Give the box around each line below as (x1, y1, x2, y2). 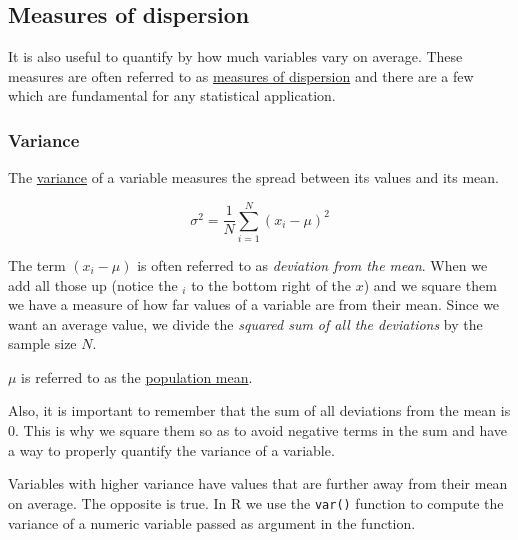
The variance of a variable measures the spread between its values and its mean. (8, 167, 499, 188)
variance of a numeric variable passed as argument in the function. (8, 512, 416, 533)
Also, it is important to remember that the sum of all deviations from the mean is (8, 400, 511, 421)
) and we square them (363, 274, 497, 295)
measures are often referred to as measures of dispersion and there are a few (8, 65, 474, 86)
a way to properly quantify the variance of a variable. (8, 439, 335, 460)
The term (8, 254, 66, 275)
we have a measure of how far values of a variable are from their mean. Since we (8, 294, 500, 315)
